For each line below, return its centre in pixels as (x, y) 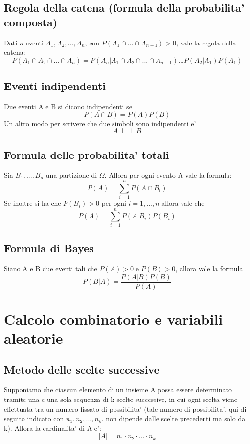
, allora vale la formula (209, 269)
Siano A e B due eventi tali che (51, 269)
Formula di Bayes (49, 248)
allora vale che (183, 203)
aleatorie (34, 338)
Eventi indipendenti (55, 86)
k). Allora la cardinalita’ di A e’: (53, 428)
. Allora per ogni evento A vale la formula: (168, 175)
